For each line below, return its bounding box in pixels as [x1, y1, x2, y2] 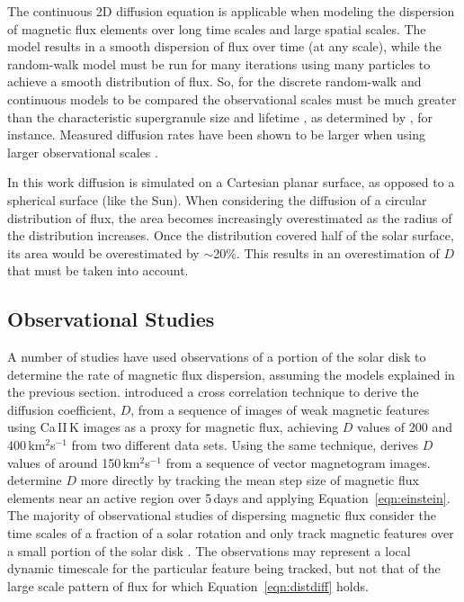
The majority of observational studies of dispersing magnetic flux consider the [7, 506, 437, 525]
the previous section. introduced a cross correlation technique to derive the [7, 382, 419, 401]
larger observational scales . [7, 142, 158, 161]
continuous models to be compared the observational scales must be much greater [7, 89, 457, 108]
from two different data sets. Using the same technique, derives [71, 436, 419, 454]
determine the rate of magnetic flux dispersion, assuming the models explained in [7, 364, 455, 383]
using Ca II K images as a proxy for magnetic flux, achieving [7, 418, 339, 436]
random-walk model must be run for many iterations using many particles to [7, 54, 431, 73]
